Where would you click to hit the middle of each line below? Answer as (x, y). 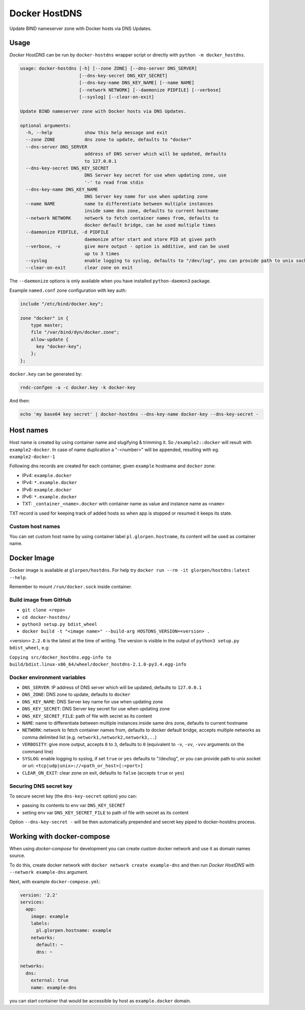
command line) (38, 751)
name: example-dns (54, 987)
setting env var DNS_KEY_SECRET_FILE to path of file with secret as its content (105, 812)
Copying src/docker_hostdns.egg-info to (60, 657)
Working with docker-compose (60, 836)
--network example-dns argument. (49, 872)
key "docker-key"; (59, 347)
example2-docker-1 (32, 457)
